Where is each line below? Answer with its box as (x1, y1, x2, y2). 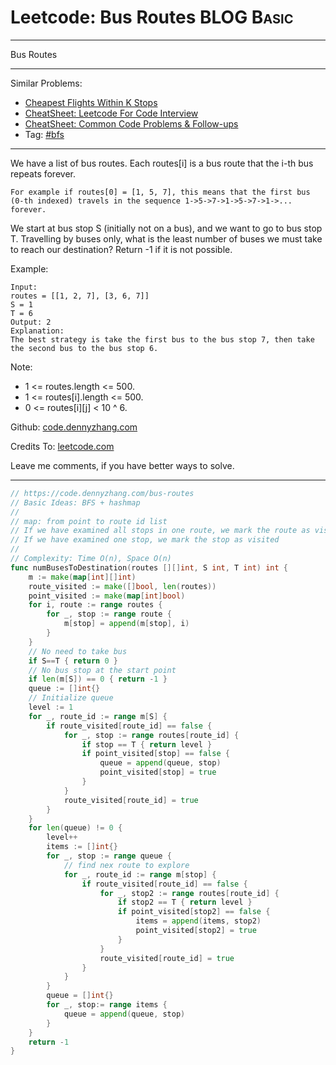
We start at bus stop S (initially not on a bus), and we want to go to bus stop (10, 222, 323, 234)
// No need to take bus (28, 646, 128, 656)
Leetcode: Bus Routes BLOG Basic (10, 6, 294, 29)
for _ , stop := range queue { (46, 851, 172, 861)
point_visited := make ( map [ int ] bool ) (28, 591, 186, 601)
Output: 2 (10, 317, 52, 327)
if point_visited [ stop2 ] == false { (117, 907, 271, 917)
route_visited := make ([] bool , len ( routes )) (28, 581, 217, 591)
